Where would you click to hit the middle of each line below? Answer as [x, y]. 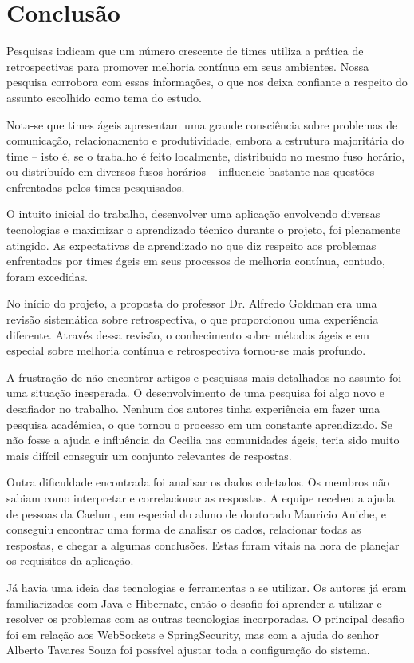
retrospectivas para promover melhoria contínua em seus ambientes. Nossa [188, 66]
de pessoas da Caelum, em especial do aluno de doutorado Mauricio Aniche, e [196, 513]
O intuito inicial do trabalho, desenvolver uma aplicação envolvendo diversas [193, 214]
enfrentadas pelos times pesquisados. [96, 187]
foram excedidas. [47, 276]
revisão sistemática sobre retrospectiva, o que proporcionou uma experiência [193, 319]
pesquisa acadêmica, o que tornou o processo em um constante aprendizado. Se [199, 424]
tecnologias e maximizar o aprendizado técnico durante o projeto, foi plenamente [204, 230]
